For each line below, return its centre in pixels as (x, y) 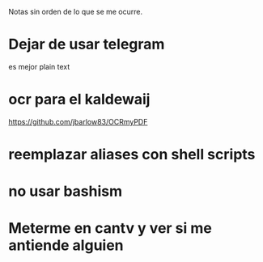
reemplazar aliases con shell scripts (132, 155)
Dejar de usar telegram (87, 44)
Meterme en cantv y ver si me (110, 228)
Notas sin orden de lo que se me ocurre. (76, 12)
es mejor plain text (39, 66)
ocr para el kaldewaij (79, 99)
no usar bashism (66, 191)
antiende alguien (66, 245)
